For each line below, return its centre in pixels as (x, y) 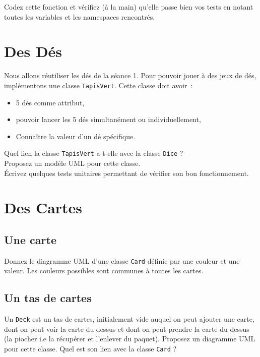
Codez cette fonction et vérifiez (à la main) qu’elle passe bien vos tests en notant (129, 7)
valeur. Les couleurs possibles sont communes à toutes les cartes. (104, 271)
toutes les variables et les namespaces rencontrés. (80, 16)
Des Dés (33, 51)
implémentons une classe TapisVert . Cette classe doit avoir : (99, 85)
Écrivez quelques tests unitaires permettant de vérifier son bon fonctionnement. (126, 173)
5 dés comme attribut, (50, 102)
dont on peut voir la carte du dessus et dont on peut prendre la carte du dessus (127, 329)
